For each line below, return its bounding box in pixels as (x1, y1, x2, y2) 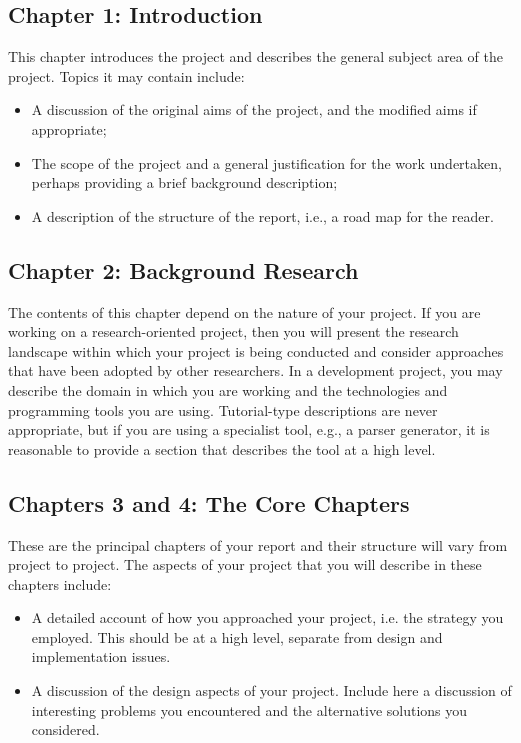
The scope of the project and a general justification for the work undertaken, (31, 152, 502, 173)
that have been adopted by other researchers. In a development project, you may (8, 360, 503, 381)
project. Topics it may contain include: (8, 65, 245, 86)
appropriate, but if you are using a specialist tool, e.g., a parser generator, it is (8, 419, 490, 440)
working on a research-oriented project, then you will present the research (8, 321, 459, 342)
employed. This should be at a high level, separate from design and (31, 626, 443, 647)
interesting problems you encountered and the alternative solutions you (31, 699, 468, 720)
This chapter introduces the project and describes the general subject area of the (8, 46, 503, 67)
